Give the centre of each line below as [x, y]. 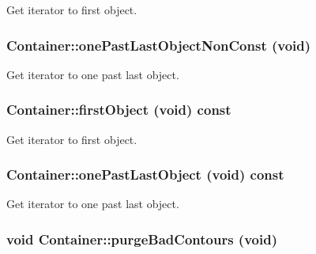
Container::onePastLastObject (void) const [145, 174]
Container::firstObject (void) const [119, 110]
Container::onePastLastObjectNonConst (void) [159, 45]
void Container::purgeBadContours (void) [142, 239]
